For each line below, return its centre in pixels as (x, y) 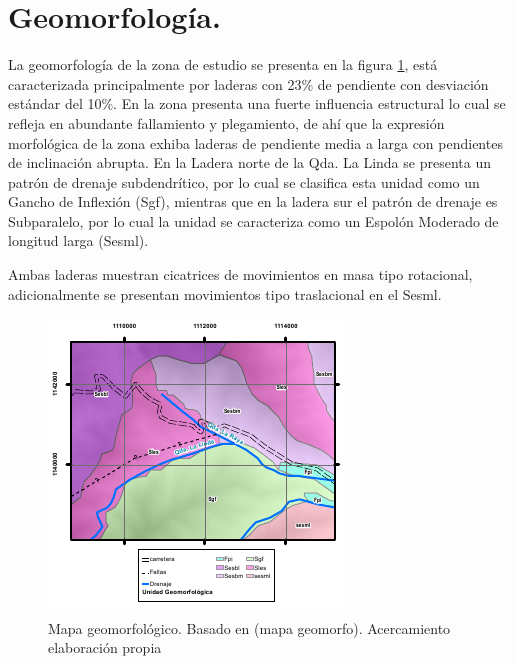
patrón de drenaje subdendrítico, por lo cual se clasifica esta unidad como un (244, 181)
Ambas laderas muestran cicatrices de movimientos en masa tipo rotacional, (240, 274)
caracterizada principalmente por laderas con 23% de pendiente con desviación (248, 83)
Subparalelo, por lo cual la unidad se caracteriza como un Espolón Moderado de (253, 220)
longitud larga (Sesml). (78, 240)
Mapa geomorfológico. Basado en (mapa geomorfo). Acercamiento (249, 627)
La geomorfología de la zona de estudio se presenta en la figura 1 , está (223, 64)
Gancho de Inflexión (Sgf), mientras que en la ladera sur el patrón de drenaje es (253, 201)
